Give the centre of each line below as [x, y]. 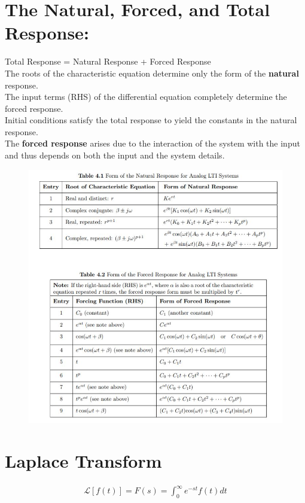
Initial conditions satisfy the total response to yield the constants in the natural [151, 120]
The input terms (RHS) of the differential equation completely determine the [146, 97]
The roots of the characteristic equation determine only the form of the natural [152, 73]
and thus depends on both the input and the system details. [115, 155]
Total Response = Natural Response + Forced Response [108, 61]
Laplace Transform [83, 460]
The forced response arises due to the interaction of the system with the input [152, 143]
